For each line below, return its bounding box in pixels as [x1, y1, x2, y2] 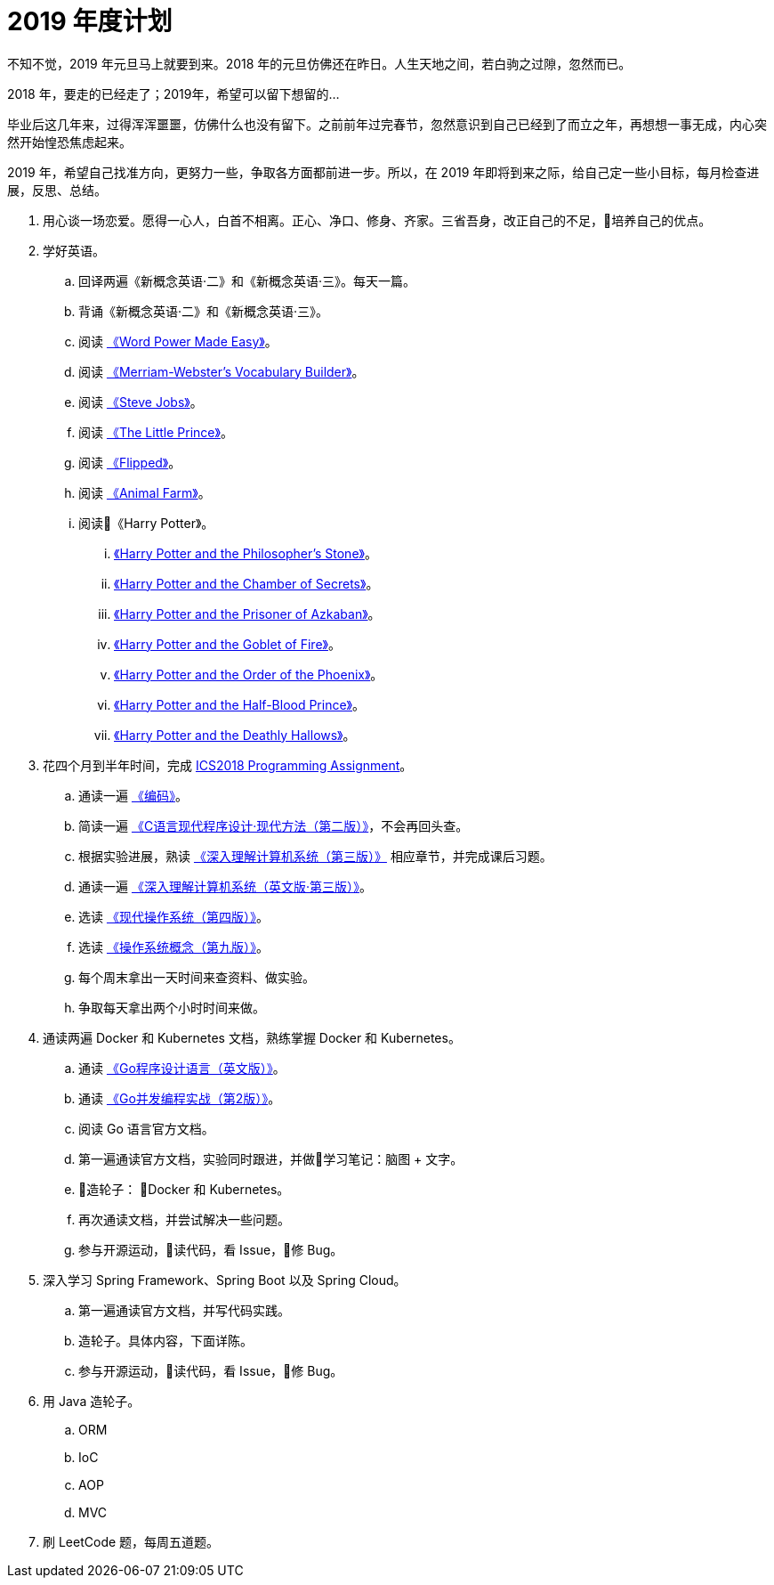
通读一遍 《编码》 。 [78, 787, 188, 803]
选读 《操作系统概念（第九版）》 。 [78, 939, 269, 955]
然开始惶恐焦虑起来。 [7, 134, 132, 150]
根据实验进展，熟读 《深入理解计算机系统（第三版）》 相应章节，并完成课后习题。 [78, 848, 552, 864]
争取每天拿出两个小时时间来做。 [78, 999, 265, 1015]
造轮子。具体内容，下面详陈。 [78, 1332, 253, 1348]
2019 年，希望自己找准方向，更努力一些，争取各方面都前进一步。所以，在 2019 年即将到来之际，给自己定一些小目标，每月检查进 [7, 164, 760, 180]
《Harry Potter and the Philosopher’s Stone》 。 [114, 545, 377, 561]
